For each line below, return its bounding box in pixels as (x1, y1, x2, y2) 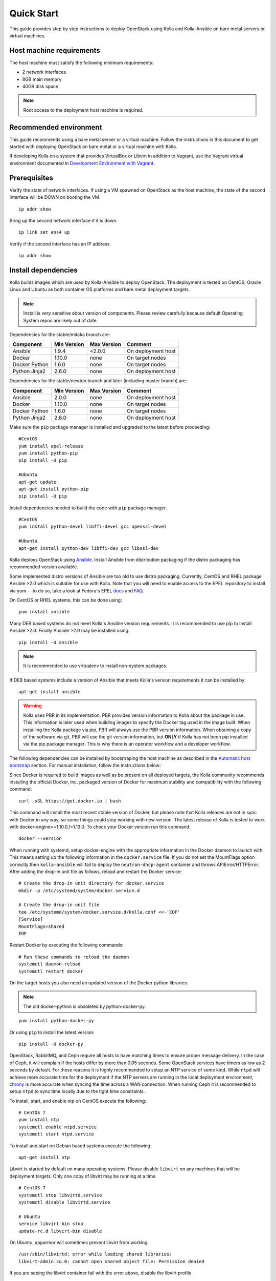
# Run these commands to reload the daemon (18, 954, 129, 960)
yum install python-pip (18, 450, 78, 456)
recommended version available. (9, 564, 79, 570)
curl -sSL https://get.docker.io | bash (18, 798, 121, 804)
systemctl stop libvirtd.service (18, 1192, 102, 1198)
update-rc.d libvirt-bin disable (18, 1228, 102, 1234)
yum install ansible (18, 609, 70, 615)
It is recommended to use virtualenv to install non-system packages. (23, 663, 168, 669)
